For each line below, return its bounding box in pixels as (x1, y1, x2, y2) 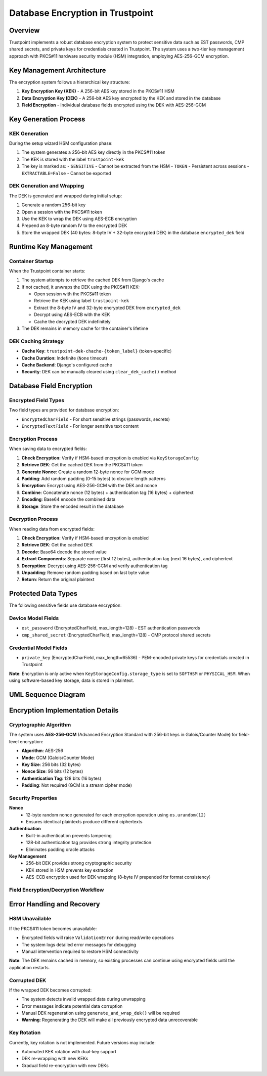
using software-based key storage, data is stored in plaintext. (9, 677, 134, 683)
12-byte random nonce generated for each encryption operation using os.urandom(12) (26, 811, 207, 818)
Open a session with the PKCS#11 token (21, 209, 102, 215)
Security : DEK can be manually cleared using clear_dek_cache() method (21, 369, 177, 375)
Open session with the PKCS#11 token (34, 291, 111, 297)
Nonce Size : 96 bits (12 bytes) (21, 768, 84, 774)
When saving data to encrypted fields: (9, 446, 87, 452)
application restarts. (9, 964, 50, 970)
